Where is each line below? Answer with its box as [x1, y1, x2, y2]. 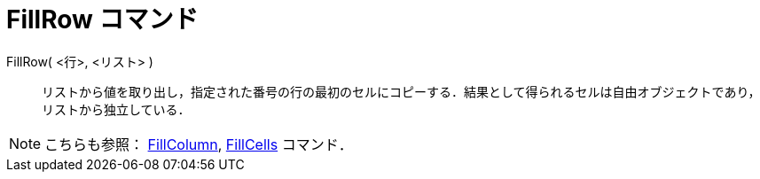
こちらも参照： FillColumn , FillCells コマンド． [44, 135, 353, 153]
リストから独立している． [42, 101, 191, 117]
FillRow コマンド [6, 4, 199, 35]
